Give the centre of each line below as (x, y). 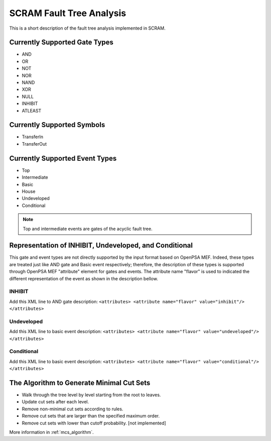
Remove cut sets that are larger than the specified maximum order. (91, 416)
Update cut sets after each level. (55, 402)
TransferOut (34, 144)
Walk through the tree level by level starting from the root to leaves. (91, 395)
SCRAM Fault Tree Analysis (68, 13)
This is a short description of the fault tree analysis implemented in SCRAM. (87, 28)
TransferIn (33, 137)
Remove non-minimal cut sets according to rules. (73, 409)
